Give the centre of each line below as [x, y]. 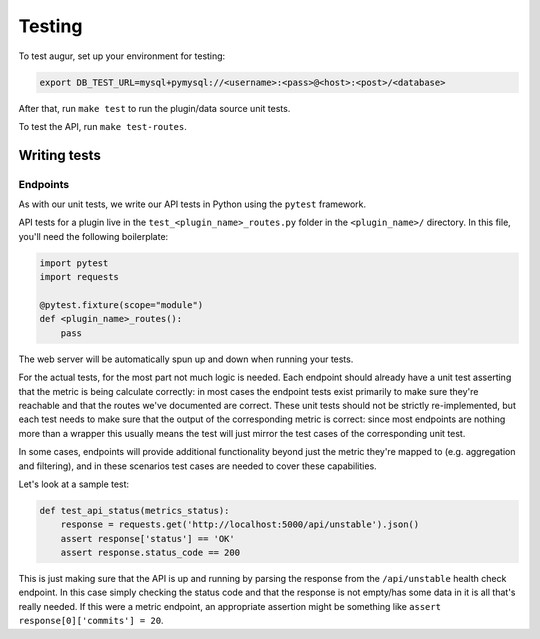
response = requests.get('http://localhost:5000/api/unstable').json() [240, 524]
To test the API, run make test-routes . [102, 126]
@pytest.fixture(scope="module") [121, 305]
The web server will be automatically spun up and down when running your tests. [186, 359]
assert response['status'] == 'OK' [147, 538]
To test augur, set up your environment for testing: [122, 56]
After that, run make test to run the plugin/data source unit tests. [154, 108]
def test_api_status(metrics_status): [134, 510]
